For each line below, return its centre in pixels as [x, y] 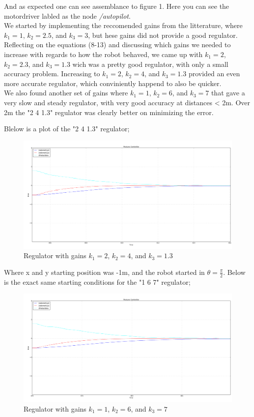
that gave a [228, 93]
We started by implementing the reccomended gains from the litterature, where [123, 25]
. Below [234, 272]
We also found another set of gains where [66, 93]
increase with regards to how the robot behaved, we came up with [103, 54]
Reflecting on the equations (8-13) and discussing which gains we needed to [117, 45]
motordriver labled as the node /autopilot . [67, 15]
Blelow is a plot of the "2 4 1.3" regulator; [67, 129]
